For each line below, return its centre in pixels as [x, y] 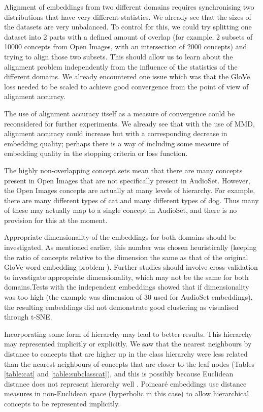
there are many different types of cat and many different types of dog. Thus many [131, 200]
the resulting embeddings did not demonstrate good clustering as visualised [121, 307]
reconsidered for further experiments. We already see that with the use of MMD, [129, 123]
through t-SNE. [28, 317]
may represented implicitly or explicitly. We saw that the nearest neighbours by [128, 344]
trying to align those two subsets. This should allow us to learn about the [119, 56]
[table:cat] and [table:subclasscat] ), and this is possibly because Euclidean [119, 374]
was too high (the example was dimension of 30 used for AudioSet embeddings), [128, 297]
